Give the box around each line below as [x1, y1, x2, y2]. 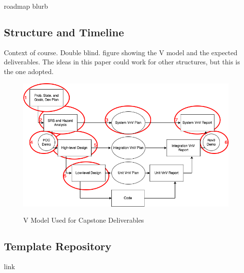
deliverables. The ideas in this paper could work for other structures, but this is [4, 57, 240, 67]
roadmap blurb [4, 1, 48, 11]
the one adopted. [4, 66, 54, 76]
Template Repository [4, 239, 112, 254]
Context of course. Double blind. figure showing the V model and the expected [4, 47, 238, 57]
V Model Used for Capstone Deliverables [23, 215, 144, 225]
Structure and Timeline [4, 24, 124, 39]
